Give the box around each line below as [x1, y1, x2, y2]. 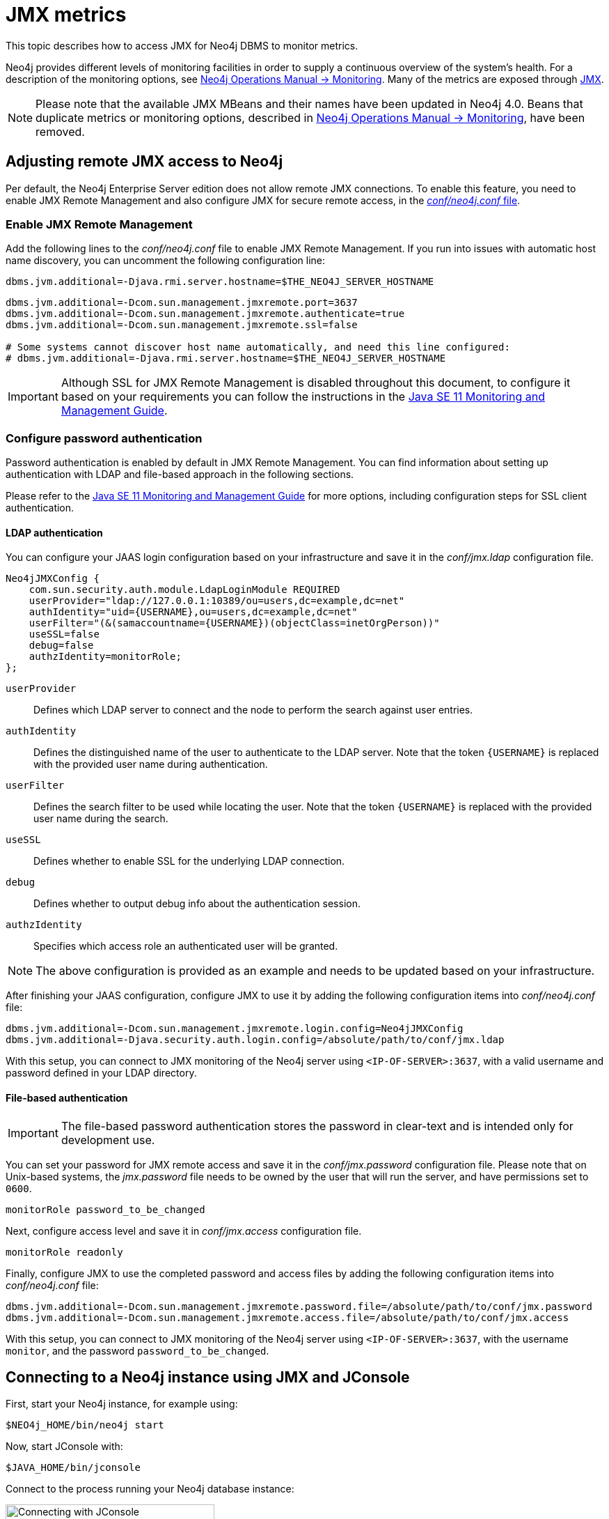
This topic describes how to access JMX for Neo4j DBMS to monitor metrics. [6, 39, 358, 52]
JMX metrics [6, 3, 127, 26]
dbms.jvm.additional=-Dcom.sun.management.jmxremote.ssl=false [6, 319, 358, 331]
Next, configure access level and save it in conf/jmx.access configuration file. [6, 1224, 362, 1237]
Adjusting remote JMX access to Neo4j [6, 153, 283, 171]
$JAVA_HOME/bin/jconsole [6, 1462, 141, 1474]
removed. [35, 124, 85, 139]
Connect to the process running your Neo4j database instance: [6, 1483, 294, 1495]
